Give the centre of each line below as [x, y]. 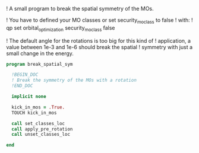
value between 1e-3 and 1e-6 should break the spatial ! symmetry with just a [99, 47]
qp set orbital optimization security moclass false [61, 28]
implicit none [29, 97]
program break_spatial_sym [40, 64]
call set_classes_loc [38, 123]
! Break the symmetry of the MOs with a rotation [74, 80]
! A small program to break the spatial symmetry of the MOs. [80, 9]
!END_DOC [22, 86]
